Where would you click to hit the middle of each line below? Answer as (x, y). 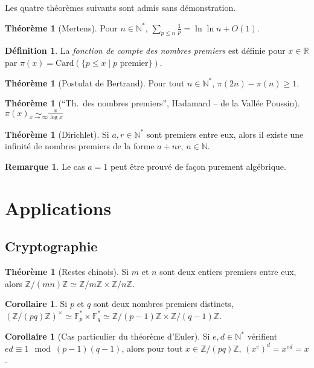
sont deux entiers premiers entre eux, (228, 271)
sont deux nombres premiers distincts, (163, 304)
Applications (58, 208)
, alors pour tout (152, 348)
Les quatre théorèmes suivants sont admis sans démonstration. (120, 7)
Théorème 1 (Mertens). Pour (61, 27)
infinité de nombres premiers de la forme (80, 146)
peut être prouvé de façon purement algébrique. (198, 166)
